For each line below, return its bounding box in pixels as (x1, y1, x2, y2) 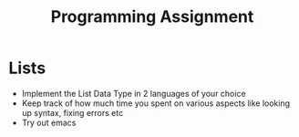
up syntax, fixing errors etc (21, 107, 124, 118)
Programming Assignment (50, 6, 254, 27)
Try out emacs (21, 117, 77, 128)
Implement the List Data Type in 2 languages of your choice (21, 88, 247, 99)
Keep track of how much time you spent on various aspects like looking (21, 98, 291, 109)
